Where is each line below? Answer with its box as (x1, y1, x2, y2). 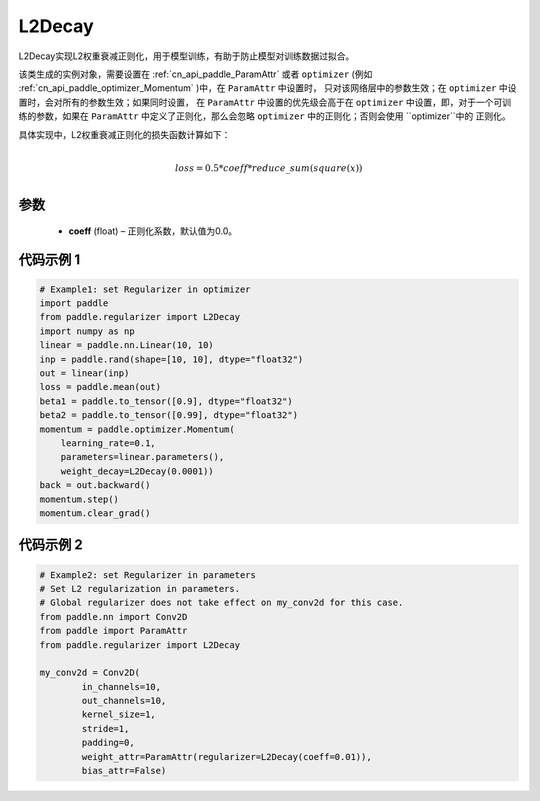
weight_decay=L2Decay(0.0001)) (60, 465, 214, 477)
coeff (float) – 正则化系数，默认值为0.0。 (68, 225, 238, 237)
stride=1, (81, 723, 130, 734)
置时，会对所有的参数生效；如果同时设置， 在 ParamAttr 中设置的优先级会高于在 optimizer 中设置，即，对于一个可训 (18, 96, 512, 108)
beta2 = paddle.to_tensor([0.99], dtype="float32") (39, 410, 299, 421)
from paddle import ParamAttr (39, 625, 188, 637)
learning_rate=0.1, (60, 438, 157, 449)
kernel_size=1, (81, 709, 157, 720)
